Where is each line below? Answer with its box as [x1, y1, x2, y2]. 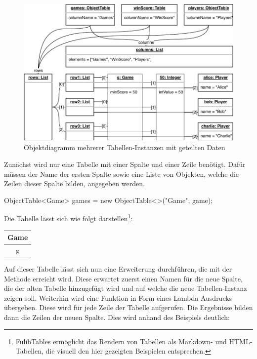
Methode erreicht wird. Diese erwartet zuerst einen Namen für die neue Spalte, [4, 273, 243, 283]
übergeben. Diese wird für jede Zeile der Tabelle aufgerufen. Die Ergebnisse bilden [4, 302, 253, 313]
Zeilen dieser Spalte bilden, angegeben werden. [4, 178, 145, 189]
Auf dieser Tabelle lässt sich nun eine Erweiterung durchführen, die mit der [4, 263, 232, 274]
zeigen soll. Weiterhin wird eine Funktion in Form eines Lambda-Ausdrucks [4, 292, 232, 303]
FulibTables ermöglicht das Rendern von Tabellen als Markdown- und [15, 336, 227, 346]
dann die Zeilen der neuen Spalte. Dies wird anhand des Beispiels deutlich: [4, 312, 230, 322]
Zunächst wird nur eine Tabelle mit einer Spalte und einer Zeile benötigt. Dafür [4, 159, 246, 169]
